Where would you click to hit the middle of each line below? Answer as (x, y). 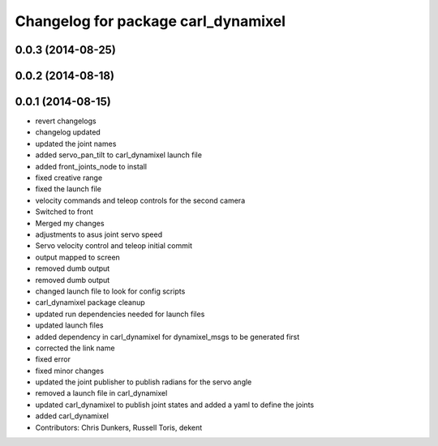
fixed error (53, 359)
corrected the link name (75, 348)
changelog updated (68, 132)
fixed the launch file (68, 189)
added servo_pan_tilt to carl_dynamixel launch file (119, 155)
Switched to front (64, 212)
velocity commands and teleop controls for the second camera (140, 200)
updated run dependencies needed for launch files (120, 314)
